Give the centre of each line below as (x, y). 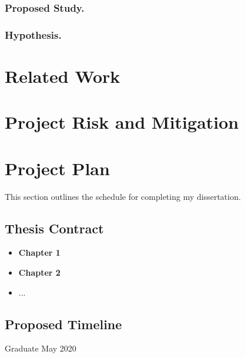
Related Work (63, 76)
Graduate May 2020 (41, 348)
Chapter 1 (39, 252)
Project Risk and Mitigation (122, 122)
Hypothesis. (33, 34)
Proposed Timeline (63, 324)
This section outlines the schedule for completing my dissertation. (123, 196)
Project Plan (57, 168)
